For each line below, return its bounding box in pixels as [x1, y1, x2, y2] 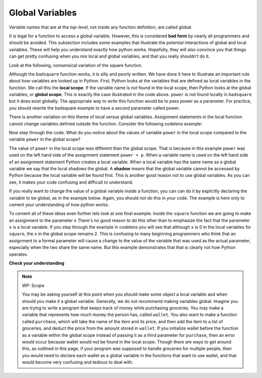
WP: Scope [22, 283, 45, 288]
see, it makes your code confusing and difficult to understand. [9, 179, 133, 185]
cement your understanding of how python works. [9, 202, 109, 207]
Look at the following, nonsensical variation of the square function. [9, 62, 143, 68]
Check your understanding [9, 260, 65, 266]
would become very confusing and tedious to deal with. [22, 359, 133, 365]
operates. [9, 251, 29, 257]
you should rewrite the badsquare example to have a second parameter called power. [9, 105, 180, 111]
